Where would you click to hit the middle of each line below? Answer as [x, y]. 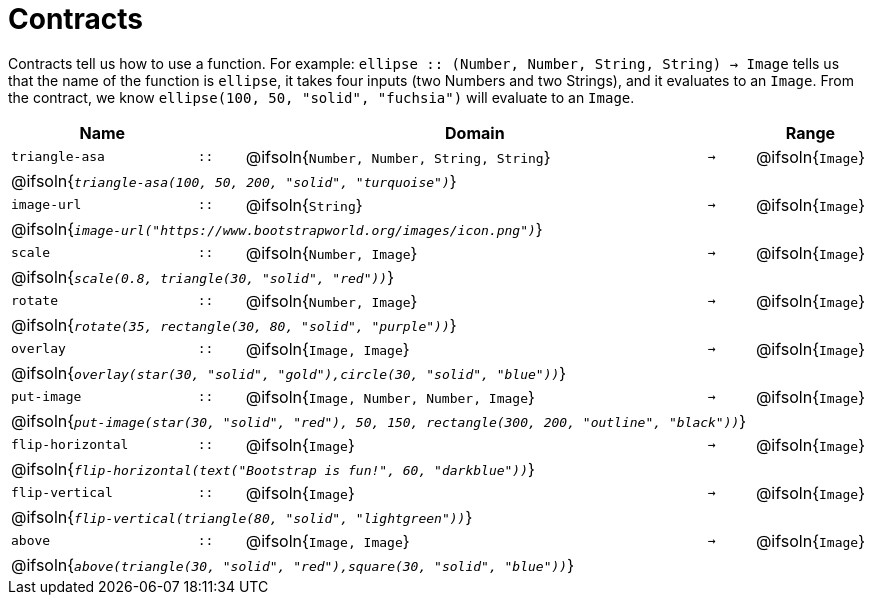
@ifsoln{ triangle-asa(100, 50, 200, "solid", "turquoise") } [234, 180]
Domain [475, 132]
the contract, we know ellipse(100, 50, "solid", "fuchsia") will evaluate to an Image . [321, 97]
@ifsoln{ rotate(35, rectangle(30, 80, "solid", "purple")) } [234, 324]
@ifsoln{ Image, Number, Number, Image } [390, 396]
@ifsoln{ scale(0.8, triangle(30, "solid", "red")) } [202, 276]
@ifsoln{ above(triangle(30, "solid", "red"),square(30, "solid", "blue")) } [292, 564]
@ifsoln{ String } [304, 204]
